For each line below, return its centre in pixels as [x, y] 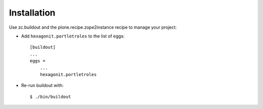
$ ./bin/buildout [50, 97]
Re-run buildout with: [42, 86]
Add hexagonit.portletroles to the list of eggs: [73, 36]
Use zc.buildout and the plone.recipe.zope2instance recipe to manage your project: [93, 27]
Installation [32, 13]
